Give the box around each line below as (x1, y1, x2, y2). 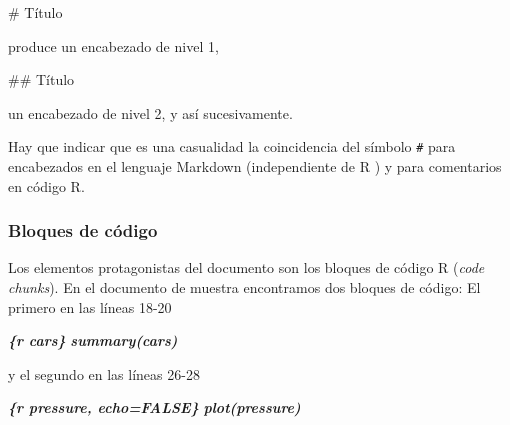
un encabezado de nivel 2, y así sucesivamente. (8, 102, 293, 123)
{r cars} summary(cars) (8, 330, 178, 351)
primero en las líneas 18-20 (8, 296, 172, 317)
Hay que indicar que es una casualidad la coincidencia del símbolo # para (8, 136, 456, 157)
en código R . (8, 175, 85, 196)
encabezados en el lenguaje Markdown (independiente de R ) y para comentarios (8, 156, 502, 177)
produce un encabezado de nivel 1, (8, 35, 219, 56)
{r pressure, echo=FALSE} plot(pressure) (8, 397, 301, 418)
